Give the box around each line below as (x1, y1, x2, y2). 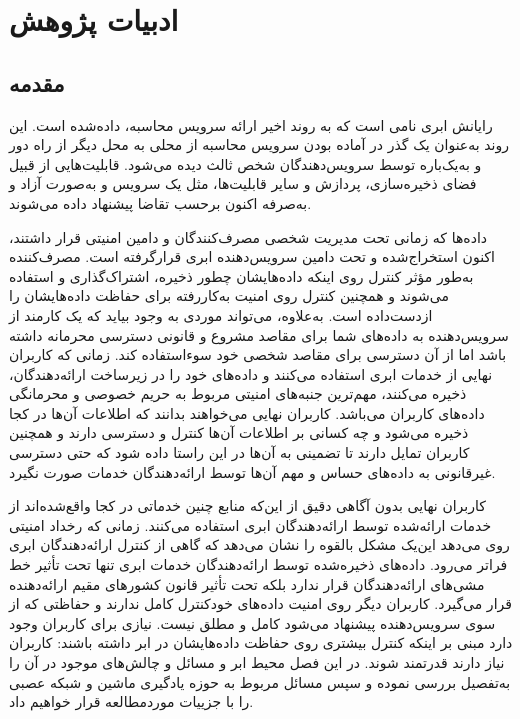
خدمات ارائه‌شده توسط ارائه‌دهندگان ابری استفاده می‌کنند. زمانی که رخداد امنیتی (9, 514, 492, 535)
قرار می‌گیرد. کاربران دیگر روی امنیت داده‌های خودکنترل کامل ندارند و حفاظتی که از (9, 593, 512, 614)
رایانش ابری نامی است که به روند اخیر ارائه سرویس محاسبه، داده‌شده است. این (9, 114, 493, 135)
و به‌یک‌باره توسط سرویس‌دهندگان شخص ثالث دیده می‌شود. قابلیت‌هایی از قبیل (9, 153, 482, 174)
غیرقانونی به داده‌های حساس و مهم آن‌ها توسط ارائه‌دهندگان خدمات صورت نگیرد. (9, 461, 496, 482)
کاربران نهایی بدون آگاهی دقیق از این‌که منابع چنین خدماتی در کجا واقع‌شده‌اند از (9, 495, 486, 516)
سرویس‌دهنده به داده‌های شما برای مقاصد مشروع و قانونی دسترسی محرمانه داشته (9, 324, 509, 345)
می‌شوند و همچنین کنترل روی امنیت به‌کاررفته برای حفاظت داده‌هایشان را (9, 285, 450, 306)
